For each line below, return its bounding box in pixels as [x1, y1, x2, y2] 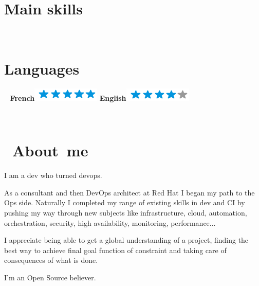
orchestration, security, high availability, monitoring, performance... [4, 217, 216, 228]
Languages [4, 58, 80, 79]
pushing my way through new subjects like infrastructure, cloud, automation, [4, 207, 247, 218]
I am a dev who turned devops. [4, 170, 102, 181]
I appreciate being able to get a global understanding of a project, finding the [4, 235, 249, 245]
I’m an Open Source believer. [4, 272, 96, 282]
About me [12, 140, 88, 161]
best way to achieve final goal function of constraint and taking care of [4, 244, 227, 255]
